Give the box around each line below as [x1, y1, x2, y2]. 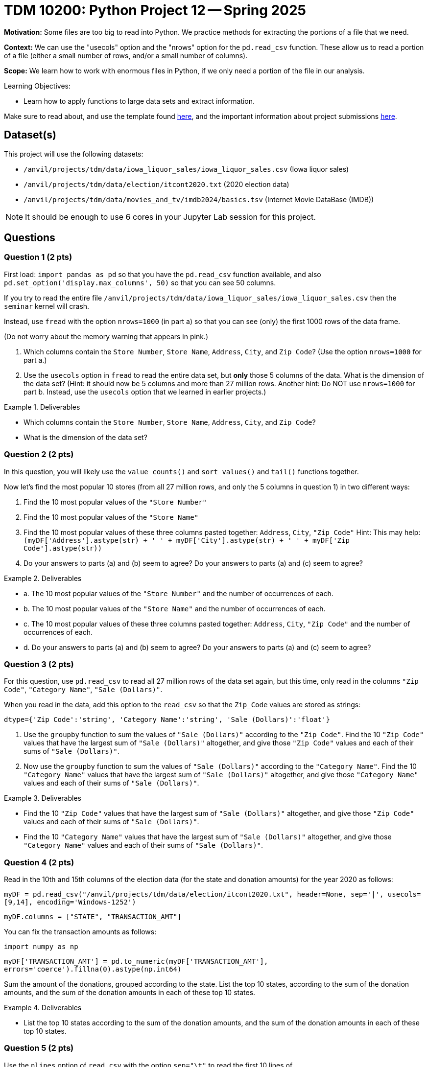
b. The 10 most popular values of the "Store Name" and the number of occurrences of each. [24, 604, 326, 613]
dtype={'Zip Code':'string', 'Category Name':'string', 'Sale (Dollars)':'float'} [4, 716, 330, 724]
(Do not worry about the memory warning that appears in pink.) [4, 332, 208, 341]
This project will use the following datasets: [4, 149, 143, 158]
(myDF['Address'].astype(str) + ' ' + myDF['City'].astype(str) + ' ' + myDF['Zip [24, 536, 350, 544]
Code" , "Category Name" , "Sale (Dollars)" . [4, 685, 163, 694]
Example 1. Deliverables [4, 402, 80, 411]
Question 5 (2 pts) [4, 1043, 74, 1053]
